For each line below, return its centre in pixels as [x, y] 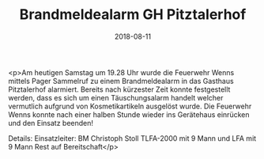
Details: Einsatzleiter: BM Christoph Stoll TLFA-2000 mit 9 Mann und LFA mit [132, 138]
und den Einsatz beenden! [51, 123]
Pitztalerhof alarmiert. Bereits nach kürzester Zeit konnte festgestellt [119, 89]
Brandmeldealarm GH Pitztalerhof [133, 15]
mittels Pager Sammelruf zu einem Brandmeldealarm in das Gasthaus [121, 81]
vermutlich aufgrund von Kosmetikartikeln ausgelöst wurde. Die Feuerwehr [130, 106]
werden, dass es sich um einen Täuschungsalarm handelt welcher [116, 97]
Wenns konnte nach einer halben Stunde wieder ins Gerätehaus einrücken [129, 114]
